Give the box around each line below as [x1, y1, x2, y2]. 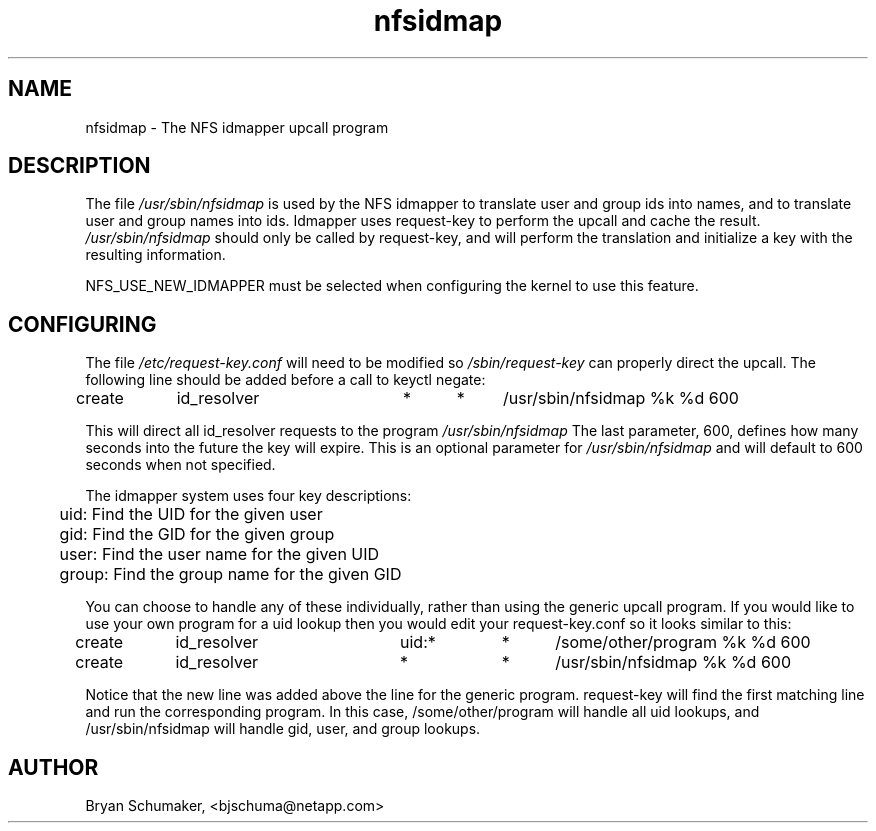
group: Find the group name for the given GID [59, 564, 402, 585]
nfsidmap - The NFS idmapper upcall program [85, 118, 389, 136]
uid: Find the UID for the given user [59, 504, 323, 525]
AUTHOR [8, 754, 99, 780]
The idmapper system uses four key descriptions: [85, 487, 412, 505]
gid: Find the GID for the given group [59, 524, 335, 545]
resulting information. [85, 246, 226, 264]
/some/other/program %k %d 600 [555, 632, 811, 653]
